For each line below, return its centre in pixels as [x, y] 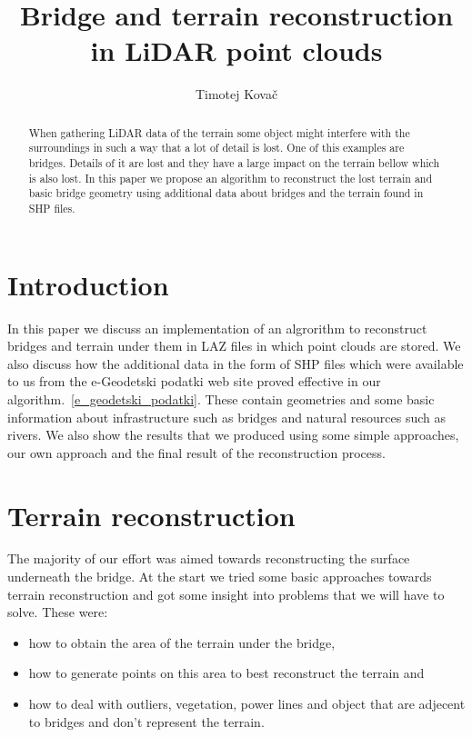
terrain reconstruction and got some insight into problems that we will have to [226, 594]
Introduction [88, 284]
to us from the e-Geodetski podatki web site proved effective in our [194, 381]
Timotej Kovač [236, 94]
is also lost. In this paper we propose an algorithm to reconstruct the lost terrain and [231, 178]
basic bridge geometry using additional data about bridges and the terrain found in [226, 193]
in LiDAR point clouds [236, 50]
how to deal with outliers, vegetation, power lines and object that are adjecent [247, 704]
